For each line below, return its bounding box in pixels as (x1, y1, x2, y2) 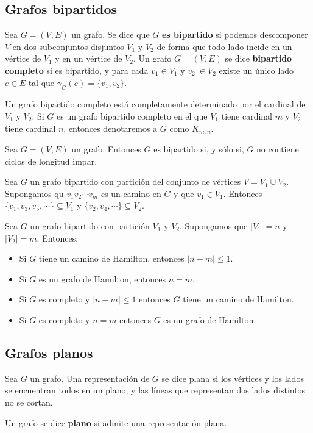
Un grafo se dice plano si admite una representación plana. (5, 416, 227, 429)
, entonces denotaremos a (63, 121, 158, 134)
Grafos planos (5, 343, 93, 362)
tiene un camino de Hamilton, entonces (38, 252, 185, 265)
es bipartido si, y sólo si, (153, 143, 244, 156)
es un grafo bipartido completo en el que (57, 109, 208, 122)
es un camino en (100, 187, 161, 199)
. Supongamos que (180, 219, 248, 232)
